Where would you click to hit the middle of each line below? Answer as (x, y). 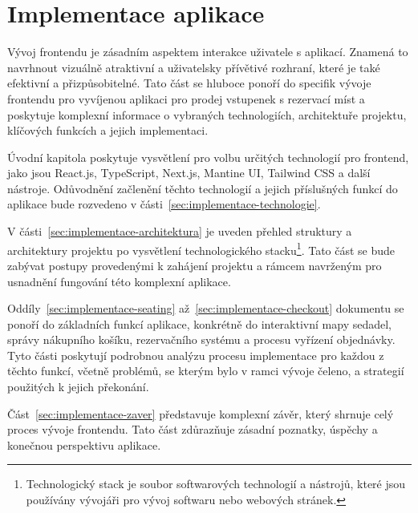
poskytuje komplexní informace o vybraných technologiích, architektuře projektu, (207, 114)
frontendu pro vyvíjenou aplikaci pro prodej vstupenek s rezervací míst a (186, 98)
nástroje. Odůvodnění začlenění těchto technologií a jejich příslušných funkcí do (203, 188)
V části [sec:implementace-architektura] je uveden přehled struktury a (180, 231)
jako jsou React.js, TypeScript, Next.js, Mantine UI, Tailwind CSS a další (189, 173)
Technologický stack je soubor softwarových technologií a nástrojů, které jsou (216, 484)
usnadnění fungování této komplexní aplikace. (119, 281)
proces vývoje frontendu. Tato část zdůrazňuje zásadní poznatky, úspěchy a (193, 429)
